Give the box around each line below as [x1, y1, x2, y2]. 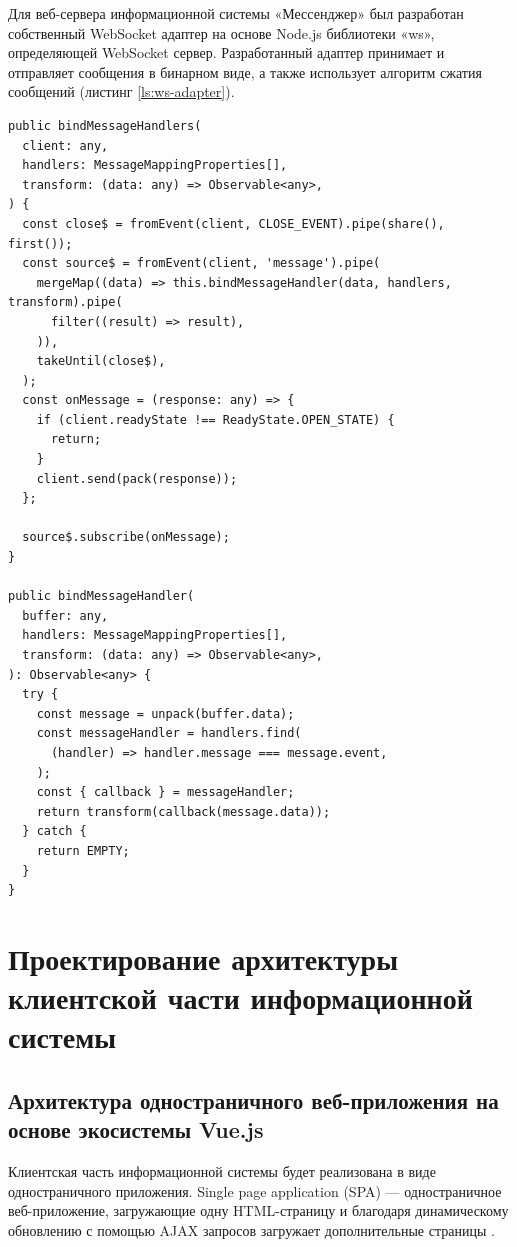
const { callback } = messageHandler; [36, 785, 295, 800]
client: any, [22, 138, 109, 153]
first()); [8, 236, 73, 251]
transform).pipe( [8, 295, 123, 310]
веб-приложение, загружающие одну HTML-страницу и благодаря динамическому [8, 1200, 509, 1221]
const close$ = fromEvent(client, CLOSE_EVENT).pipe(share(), [22, 216, 445, 231]
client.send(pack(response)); [36, 471, 238, 486]
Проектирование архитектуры [8, 937, 399, 978]
